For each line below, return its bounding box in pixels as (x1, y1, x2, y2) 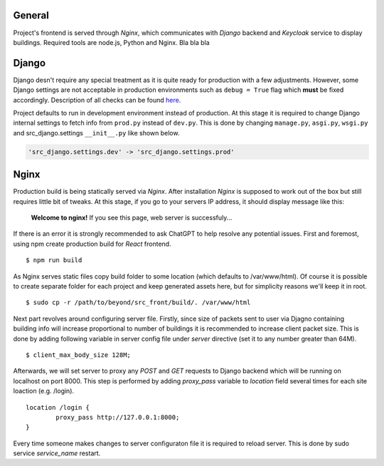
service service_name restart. (13, 449, 101, 457)
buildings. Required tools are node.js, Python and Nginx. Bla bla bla (13, 38, 210, 46)
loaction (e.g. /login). (13, 387, 75, 395)
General (13, 9, 50, 21)
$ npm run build (26, 257, 82, 264)
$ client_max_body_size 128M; (26, 351, 132, 359)
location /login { (26, 403, 90, 411)
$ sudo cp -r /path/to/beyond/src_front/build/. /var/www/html (26, 299, 251, 306)
